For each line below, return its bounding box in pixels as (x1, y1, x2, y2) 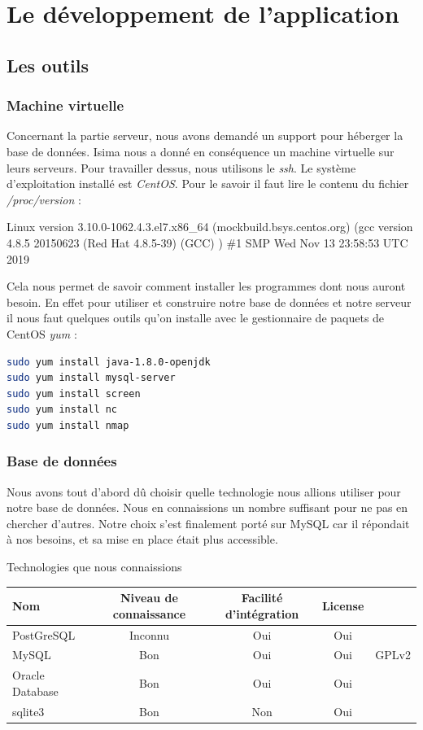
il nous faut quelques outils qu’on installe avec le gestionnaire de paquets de (7, 309, 385, 326)
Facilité (241, 589, 283, 606)
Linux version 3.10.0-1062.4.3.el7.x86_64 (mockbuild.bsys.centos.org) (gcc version (7, 218, 413, 235)
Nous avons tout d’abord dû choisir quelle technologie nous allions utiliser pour (7, 483, 401, 500)
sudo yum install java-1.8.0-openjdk (7, 356, 211, 368)
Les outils (7, 52, 89, 77)
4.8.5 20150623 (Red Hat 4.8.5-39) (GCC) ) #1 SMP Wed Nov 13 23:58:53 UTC (7, 234, 408, 251)
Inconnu (129, 626, 169, 643)
